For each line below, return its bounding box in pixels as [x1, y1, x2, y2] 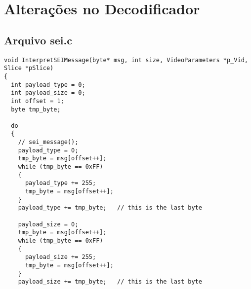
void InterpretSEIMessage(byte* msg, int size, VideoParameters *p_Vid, [4, 56, 248, 64]
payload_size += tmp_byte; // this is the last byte [18, 278, 202, 286]
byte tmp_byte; [11, 106, 61, 113]
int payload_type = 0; [11, 81, 85, 88]
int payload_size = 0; [11, 89, 85, 97]
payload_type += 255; [25, 180, 96, 187]
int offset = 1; [11, 97, 64, 105]
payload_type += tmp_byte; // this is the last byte [18, 204, 202, 212]
